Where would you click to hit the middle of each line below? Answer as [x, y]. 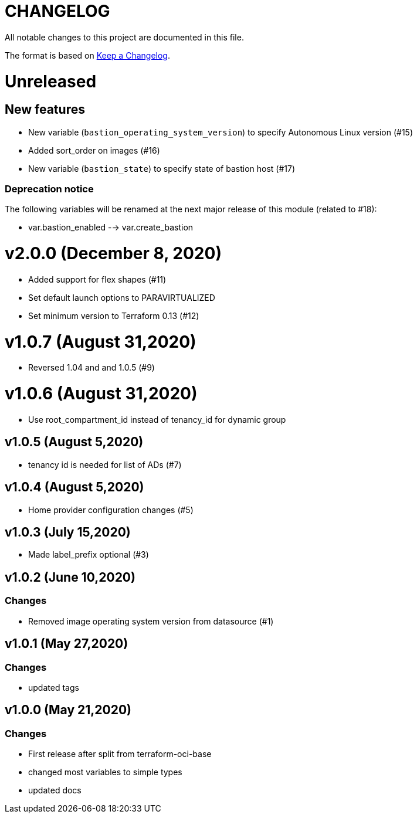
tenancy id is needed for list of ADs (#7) [105, 464]
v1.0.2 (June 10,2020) [70, 577]
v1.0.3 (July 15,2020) [68, 532]
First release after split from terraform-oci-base [120, 754]
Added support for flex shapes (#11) [97, 279]
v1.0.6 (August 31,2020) [101, 394]
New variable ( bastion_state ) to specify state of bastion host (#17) [162, 168]
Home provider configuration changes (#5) [111, 510]
